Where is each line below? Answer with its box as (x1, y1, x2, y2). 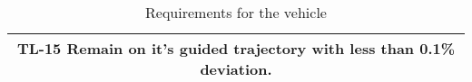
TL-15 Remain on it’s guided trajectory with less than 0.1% (16, 38, 456, 59)
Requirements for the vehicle (145, 2, 327, 23)
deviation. (200, 59, 272, 79)
